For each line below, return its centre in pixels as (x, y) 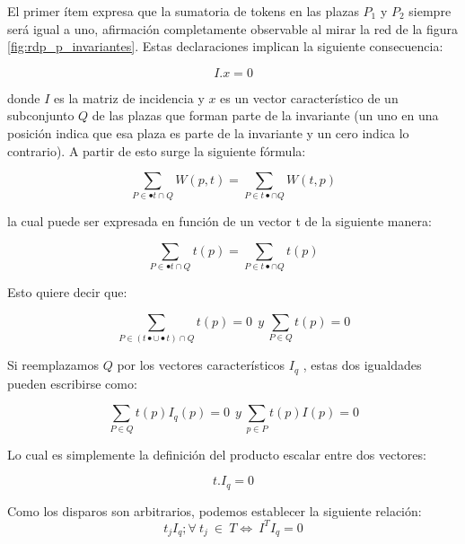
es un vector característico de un (309, 97)
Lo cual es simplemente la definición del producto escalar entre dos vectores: (217, 454)
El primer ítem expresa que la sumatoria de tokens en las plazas (183, 11)
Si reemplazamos (53, 365)
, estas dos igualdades (362, 365)
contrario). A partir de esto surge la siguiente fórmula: (157, 150)
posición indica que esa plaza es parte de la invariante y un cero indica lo (208, 132)
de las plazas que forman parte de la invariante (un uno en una (265, 115)
